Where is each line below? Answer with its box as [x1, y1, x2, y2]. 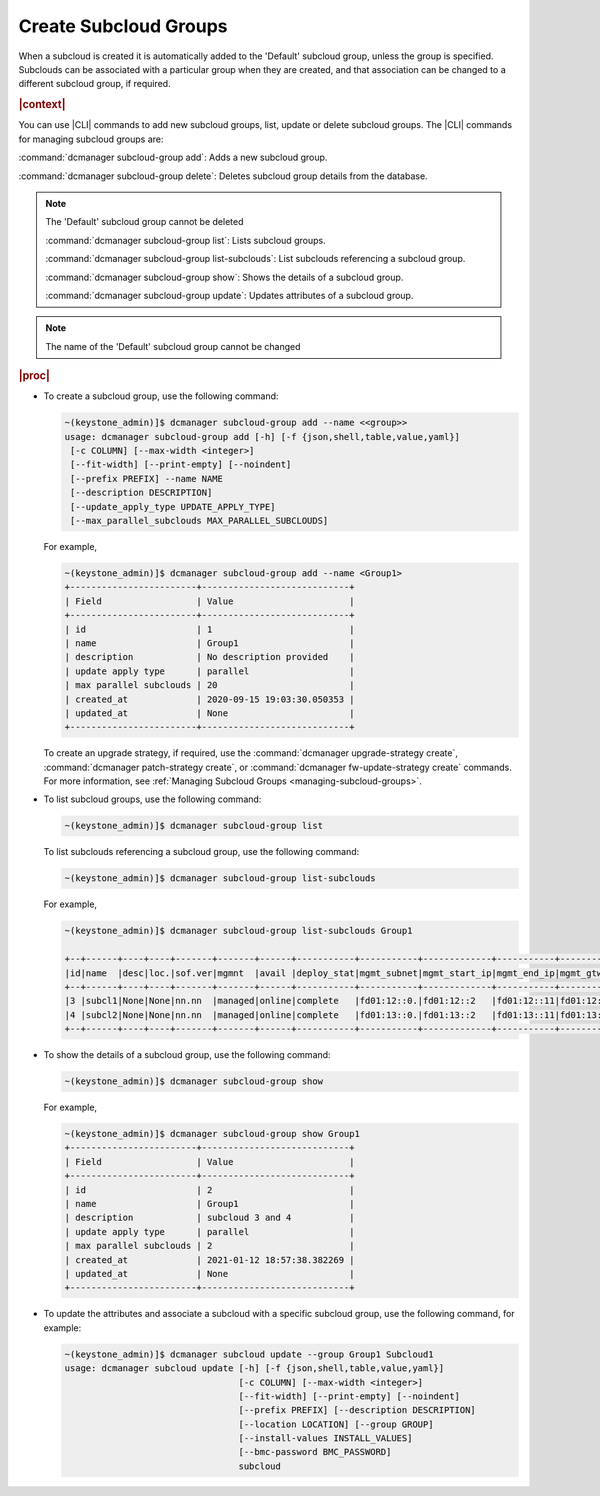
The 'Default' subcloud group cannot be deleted [45, 216, 244, 228]
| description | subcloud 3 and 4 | [64, 1212, 355, 1224]
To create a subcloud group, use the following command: [43, 390, 279, 402]
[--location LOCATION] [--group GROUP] [238, 1418, 434, 1430]
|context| [18, 98, 66, 112]
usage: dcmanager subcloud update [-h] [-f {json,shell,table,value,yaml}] [64, 1363, 445, 1374]
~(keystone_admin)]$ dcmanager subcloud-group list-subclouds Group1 [64, 925, 413, 937]
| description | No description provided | [64, 651, 355, 663]
